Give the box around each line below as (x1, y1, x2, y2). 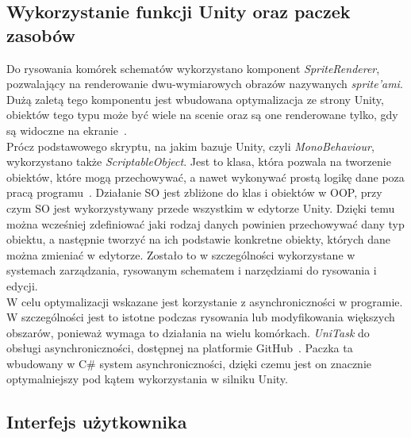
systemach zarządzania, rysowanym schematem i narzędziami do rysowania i (6, 262, 377, 279)
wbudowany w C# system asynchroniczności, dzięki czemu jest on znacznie (6, 355, 372, 371)
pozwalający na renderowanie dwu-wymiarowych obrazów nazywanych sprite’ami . (6, 75, 403, 92)
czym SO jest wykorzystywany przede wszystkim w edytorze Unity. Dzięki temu (6, 199, 395, 216)
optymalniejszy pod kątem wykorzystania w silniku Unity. (6, 371, 288, 387)
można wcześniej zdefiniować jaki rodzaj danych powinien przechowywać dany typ (6, 215, 405, 232)
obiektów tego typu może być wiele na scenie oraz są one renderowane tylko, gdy (6, 106, 398, 123)
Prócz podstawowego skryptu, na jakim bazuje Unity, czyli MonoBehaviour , (6, 137, 375, 154)
